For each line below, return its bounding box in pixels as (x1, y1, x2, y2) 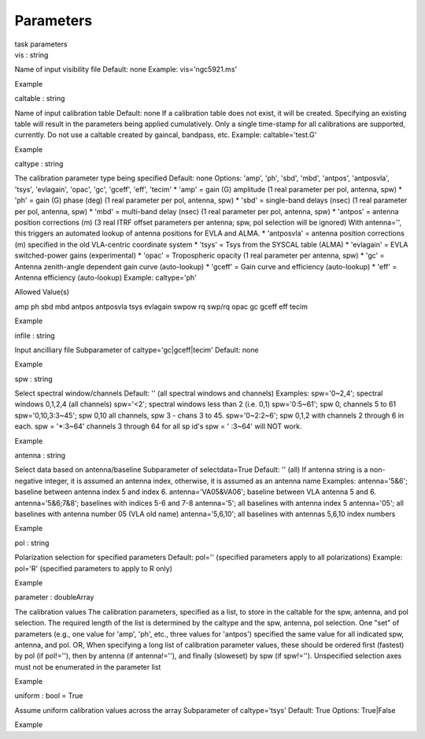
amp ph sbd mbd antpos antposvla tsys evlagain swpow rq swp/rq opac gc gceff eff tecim (14, 302, 309, 311)
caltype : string (14, 159, 64, 169)
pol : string (14, 538, 50, 548)
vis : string (14, 50, 49, 59)
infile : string (14, 331, 55, 340)
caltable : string (14, 94, 65, 103)
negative (14, 476, 43, 485)
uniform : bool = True (14, 691, 83, 700)
